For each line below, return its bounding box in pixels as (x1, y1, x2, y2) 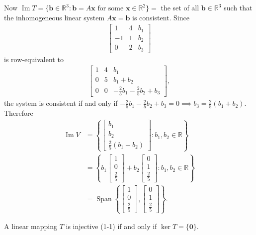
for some (97, 5, 124, 12)
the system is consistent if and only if (4, 98, 118, 108)
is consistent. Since (132, 12, 189, 22)
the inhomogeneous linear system (4, 12, 105, 22)
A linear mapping (4, 221, 58, 232)
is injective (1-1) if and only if (66, 221, 157, 232)
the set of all (161, 2, 199, 12)
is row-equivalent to (4, 54, 64, 64)
